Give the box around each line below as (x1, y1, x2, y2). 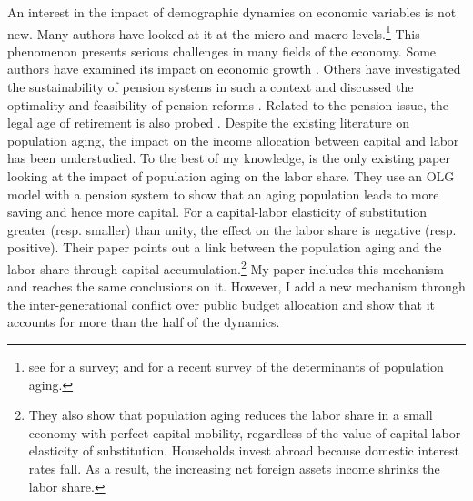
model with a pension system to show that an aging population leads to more (7, 184, 439, 203)
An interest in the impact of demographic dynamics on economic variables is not (7, 3, 457, 21)
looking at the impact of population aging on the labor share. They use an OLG (7, 167, 455, 185)
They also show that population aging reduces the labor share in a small (28, 405, 433, 424)
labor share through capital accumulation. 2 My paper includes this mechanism (7, 256, 445, 278)
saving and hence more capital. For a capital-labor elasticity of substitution (7, 202, 428, 221)
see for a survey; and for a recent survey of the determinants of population (28, 357, 444, 375)
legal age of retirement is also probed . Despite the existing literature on (7, 113, 410, 132)
